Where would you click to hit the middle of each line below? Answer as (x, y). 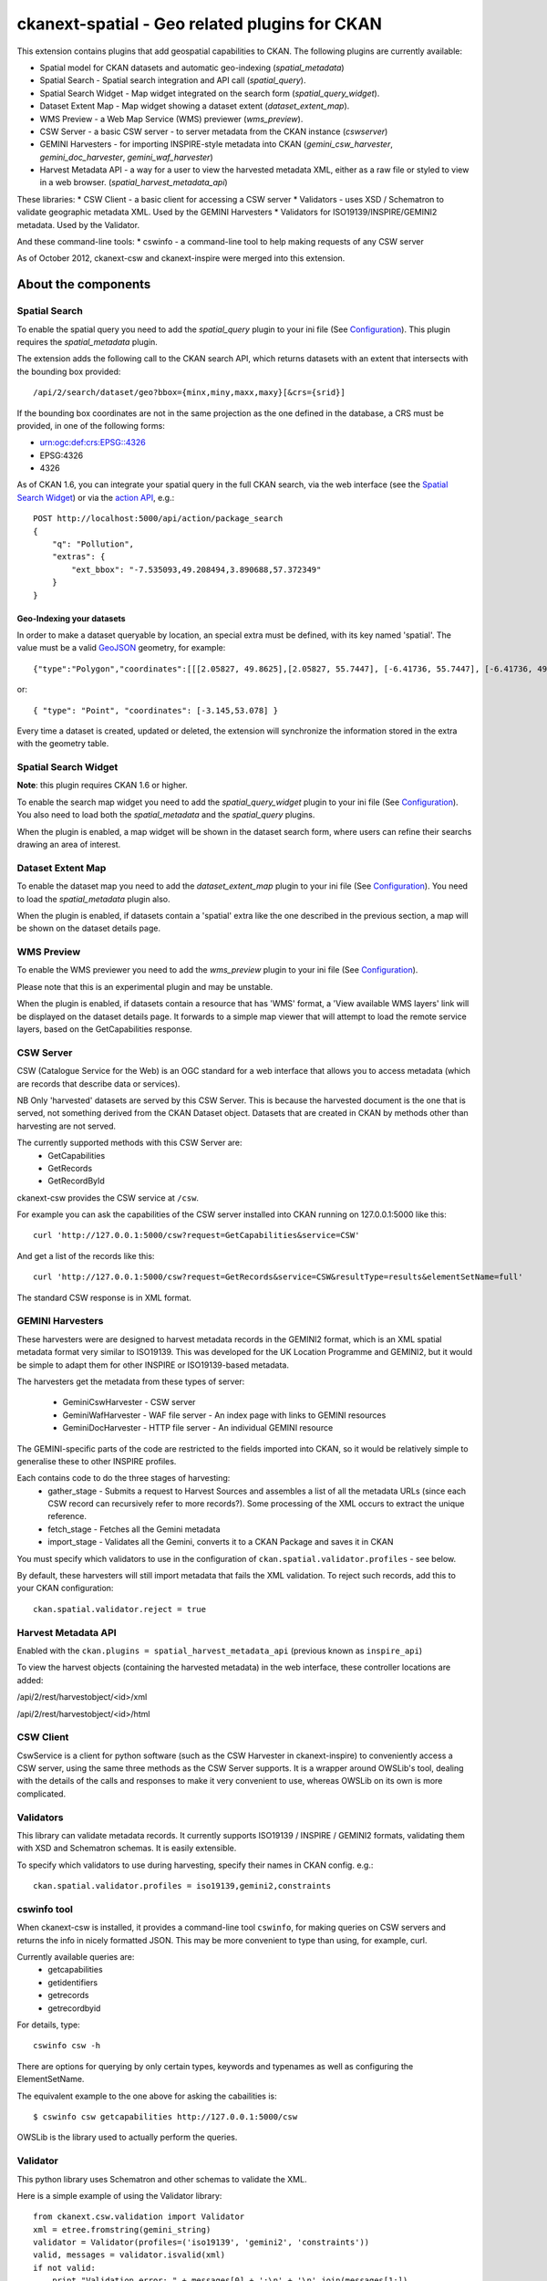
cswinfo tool (45, 1909)
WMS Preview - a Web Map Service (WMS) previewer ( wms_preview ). (171, 119)
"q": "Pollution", (93, 544)
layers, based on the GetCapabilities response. (105, 1029)
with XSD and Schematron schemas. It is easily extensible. (127, 1849)
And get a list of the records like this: (86, 1255)
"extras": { (78, 557)
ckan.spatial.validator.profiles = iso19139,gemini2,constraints (182, 1886)
